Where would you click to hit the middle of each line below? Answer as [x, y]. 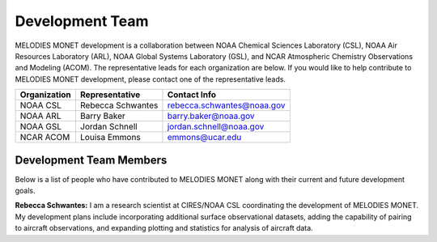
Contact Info [192, 95]
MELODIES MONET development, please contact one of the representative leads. [151, 79]
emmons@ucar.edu [204, 138]
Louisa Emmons [110, 138]
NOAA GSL [41, 127]
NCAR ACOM [45, 138]
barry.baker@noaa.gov [211, 116]
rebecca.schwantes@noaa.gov [226, 105]
